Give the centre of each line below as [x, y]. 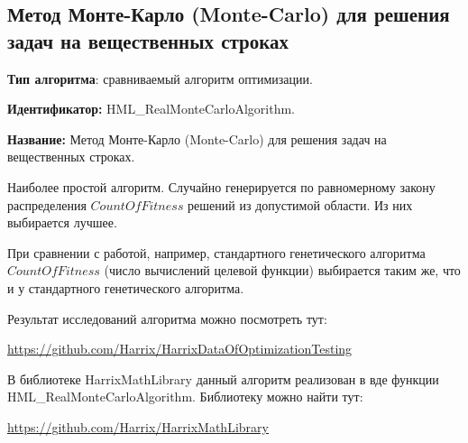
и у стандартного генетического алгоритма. [126, 287]
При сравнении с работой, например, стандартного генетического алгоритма [216, 252]
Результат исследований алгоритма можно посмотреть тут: [167, 318]
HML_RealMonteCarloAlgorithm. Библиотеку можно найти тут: [185, 397]
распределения [47, 204]
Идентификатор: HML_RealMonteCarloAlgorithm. [151, 109]
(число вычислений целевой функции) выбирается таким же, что [282, 270]
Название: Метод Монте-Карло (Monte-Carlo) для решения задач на [197, 138]
